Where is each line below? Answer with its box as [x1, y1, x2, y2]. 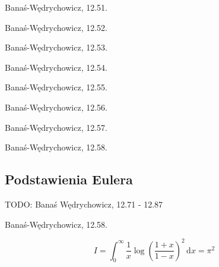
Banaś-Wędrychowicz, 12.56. [5, 100, 107, 113]
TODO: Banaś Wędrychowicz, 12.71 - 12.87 [5, 197, 163, 210]
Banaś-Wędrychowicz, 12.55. [5, 81, 107, 93]
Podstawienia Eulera [5, 170, 133, 189]
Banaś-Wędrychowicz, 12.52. [5, 21, 107, 33]
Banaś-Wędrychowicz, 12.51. [5, 1, 107, 13]
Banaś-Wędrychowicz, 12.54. [5, 61, 107, 73]
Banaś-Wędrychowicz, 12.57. [5, 121, 107, 133]
